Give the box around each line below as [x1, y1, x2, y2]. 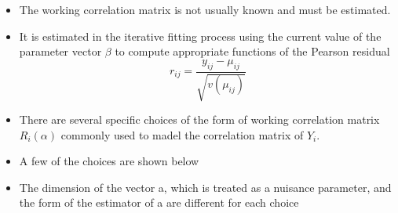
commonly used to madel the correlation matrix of [60, 126, 304, 143]
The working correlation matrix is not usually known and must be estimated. [19, 2, 391, 17]
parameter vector [19, 43, 102, 60]
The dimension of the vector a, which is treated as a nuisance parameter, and [19, 179, 392, 195]
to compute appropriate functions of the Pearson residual [115, 43, 390, 60]
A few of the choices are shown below [19, 153, 199, 169]
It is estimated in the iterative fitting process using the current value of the [19, 27, 382, 44]
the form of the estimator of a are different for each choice [19, 194, 299, 211]
